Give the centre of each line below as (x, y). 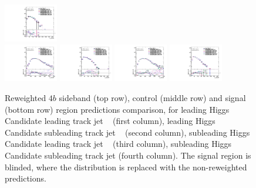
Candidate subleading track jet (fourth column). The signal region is (128, 155)
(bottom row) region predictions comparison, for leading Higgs (117, 109)
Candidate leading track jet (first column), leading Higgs (110, 121)
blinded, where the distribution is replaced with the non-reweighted (126, 167)
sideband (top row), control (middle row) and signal (152, 98)
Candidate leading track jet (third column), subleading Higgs (118, 144)
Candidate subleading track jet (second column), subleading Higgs (127, 132)
